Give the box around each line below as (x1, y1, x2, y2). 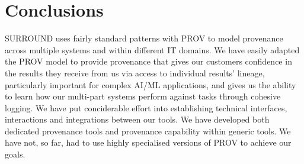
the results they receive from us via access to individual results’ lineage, (5, 66, 265, 79)
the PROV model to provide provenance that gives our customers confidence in (5, 55, 292, 67)
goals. (5, 148, 25, 160)
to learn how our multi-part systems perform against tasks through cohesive (5, 90, 281, 102)
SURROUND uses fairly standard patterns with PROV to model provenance (5, 32, 283, 44)
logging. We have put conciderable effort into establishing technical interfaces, (5, 101, 287, 114)
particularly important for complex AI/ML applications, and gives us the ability (5, 78, 296, 91)
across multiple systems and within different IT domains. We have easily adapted (5, 43, 300, 56)
